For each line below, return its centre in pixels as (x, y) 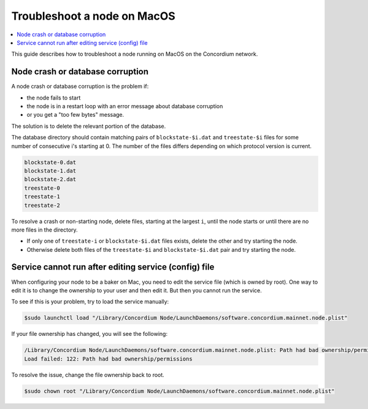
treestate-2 (42, 205)
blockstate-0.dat (50, 162)
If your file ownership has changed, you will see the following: (90, 334)
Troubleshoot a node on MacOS (94, 16)
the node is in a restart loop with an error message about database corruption (125, 106)
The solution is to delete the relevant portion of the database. (89, 126)
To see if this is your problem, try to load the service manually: (90, 302)
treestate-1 (42, 197)
